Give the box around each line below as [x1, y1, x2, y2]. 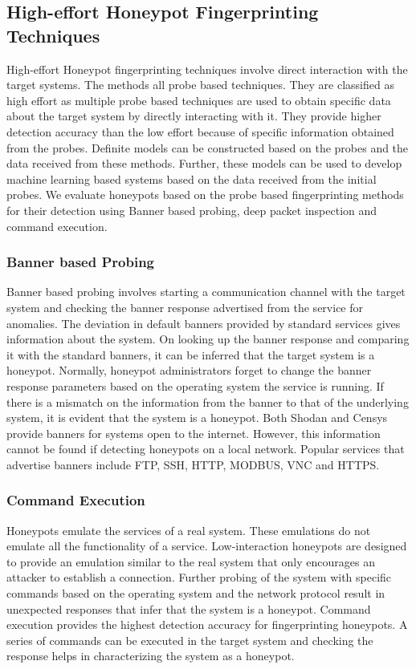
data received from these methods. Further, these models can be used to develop [6, 155, 402, 172]
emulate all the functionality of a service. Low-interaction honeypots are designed [6, 537, 407, 554]
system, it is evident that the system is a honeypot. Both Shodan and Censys [6, 409, 388, 426]
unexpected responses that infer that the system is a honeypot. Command [6, 600, 371, 617]
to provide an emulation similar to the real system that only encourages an [6, 553, 375, 570]
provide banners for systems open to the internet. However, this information [6, 424, 381, 441]
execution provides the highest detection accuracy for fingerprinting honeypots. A [6, 616, 408, 633]
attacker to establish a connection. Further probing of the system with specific [6, 569, 392, 586]
